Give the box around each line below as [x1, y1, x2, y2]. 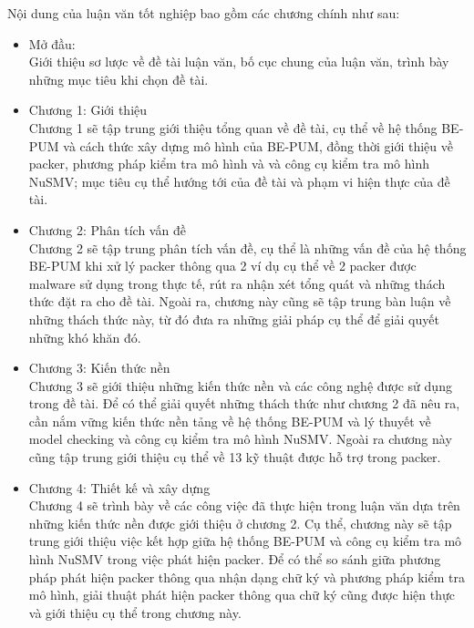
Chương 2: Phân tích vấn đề [28, 220, 186, 239]
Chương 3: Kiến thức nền [28, 358, 170, 377]
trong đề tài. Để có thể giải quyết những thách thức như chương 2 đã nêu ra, [28, 394, 460, 413]
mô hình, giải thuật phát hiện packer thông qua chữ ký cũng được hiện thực [28, 585, 455, 604]
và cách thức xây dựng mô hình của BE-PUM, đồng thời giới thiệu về [63, 136, 453, 155]
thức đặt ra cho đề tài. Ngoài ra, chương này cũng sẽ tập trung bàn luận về [28, 292, 451, 311]
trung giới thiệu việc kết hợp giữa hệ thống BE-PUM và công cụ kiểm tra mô [28, 531, 462, 551]
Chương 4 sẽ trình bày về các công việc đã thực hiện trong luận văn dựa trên [28, 496, 460, 515]
